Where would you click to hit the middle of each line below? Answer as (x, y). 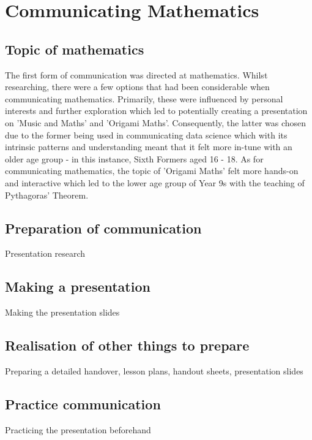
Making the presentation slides (62, 312)
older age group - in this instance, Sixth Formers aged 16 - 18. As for (134, 158)
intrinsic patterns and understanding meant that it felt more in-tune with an (149, 147)
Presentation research (45, 253)
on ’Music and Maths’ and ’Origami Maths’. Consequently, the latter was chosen (156, 122)
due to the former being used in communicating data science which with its (146, 135)
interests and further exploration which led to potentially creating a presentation (156, 111)
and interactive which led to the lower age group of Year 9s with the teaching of (155, 182)
